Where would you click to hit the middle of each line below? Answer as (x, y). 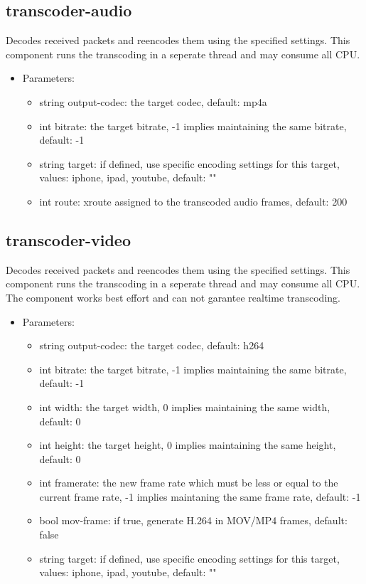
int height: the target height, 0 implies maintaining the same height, (188, 445)
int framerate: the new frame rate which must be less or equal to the (189, 483)
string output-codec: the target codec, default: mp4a (153, 101)
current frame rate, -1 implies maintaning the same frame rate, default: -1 (200, 496)
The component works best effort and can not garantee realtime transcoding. (173, 297)
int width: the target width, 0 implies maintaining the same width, (185, 407)
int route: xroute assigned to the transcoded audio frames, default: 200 (193, 201)
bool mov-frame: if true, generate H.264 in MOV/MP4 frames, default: (193, 520)
